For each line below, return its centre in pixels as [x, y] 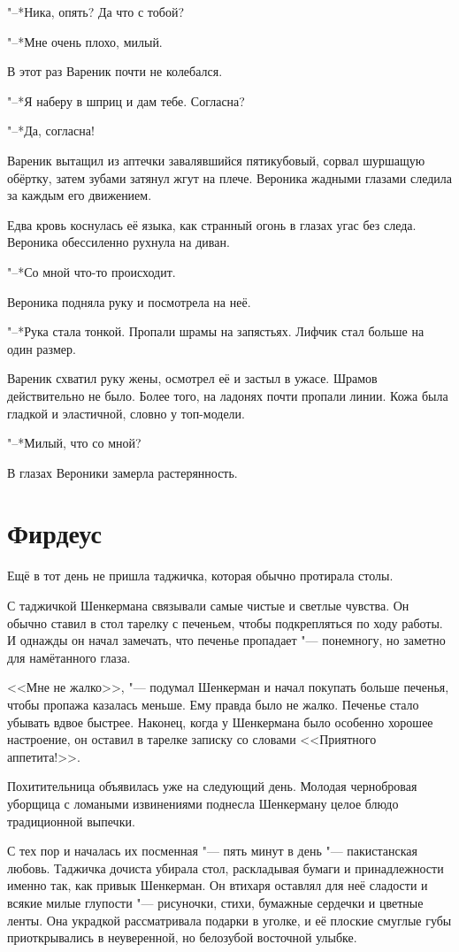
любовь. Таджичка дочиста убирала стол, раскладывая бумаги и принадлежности [226, 868]
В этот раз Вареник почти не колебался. [115, 71]
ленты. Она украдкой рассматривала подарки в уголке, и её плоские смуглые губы [229, 920]
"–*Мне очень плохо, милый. [85, 41]
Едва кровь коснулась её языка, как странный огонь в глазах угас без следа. [212, 224]
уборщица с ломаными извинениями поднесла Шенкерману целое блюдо [203, 803]
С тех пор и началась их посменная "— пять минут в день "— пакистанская [213, 851]
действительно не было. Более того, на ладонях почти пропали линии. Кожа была [228, 395]
